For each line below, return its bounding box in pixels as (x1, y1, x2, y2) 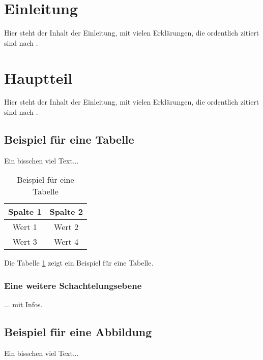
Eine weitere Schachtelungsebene (4, 279, 142, 291)
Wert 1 (12, 221, 37, 233)
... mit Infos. (4, 299, 43, 310)
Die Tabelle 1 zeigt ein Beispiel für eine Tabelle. (4, 257, 154, 268)
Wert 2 (54, 221, 79, 233)
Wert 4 (54, 236, 79, 248)
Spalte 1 (8, 206, 42, 218)
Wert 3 (12, 236, 37, 248)
